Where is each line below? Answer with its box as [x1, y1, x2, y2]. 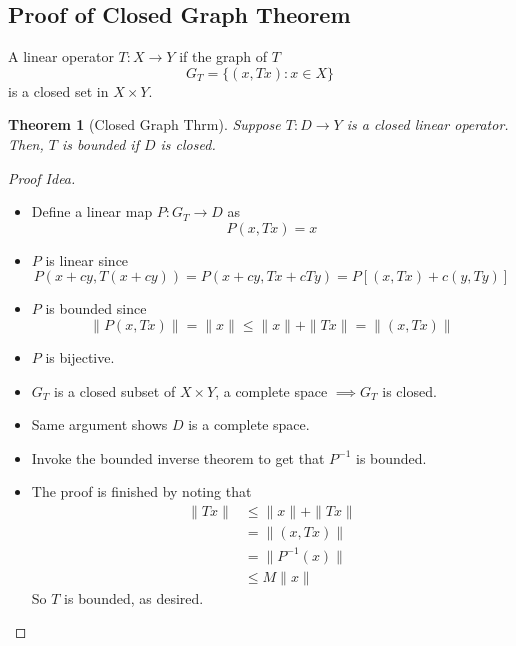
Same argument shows [31, 414, 168, 435]
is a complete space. [188, 414, 310, 435]
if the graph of [179, 46, 268, 67]
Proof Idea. [8, 167, 76, 188]
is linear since [45, 249, 129, 270]
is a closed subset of [53, 380, 176, 401]
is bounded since [45, 298, 147, 319]
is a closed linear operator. [346, 114, 509, 135]
